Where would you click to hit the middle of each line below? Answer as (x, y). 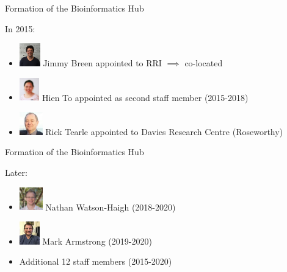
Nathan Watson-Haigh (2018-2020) (111, 207)
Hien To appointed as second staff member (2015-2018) (145, 97)
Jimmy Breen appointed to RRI (102, 62)
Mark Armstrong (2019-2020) (97, 241)
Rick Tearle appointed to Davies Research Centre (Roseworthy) (164, 131)
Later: (16, 172)
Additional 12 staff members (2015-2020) (96, 261)
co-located (204, 62)
